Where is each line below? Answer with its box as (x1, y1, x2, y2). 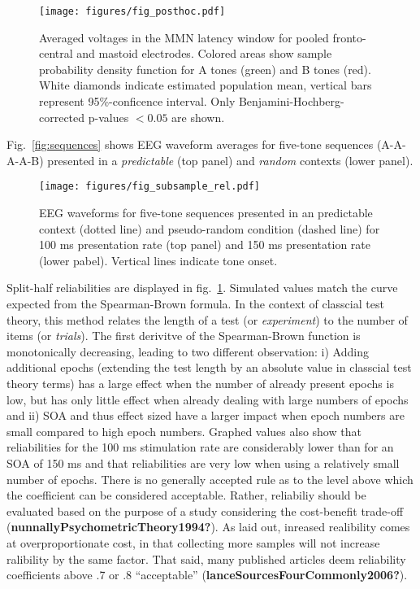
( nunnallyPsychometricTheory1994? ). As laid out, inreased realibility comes (6, 518, 410, 535)
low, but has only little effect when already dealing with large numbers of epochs (6, 390, 409, 408)
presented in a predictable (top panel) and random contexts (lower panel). (47, 151, 414, 168)
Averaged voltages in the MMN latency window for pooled (39, 28, 329, 46)
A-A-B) (6, 151, 44, 168)
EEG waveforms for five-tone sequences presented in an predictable (39, 204, 373, 221)
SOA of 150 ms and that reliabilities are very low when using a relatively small (6, 454, 400, 471)
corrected (39, 108, 85, 125)
